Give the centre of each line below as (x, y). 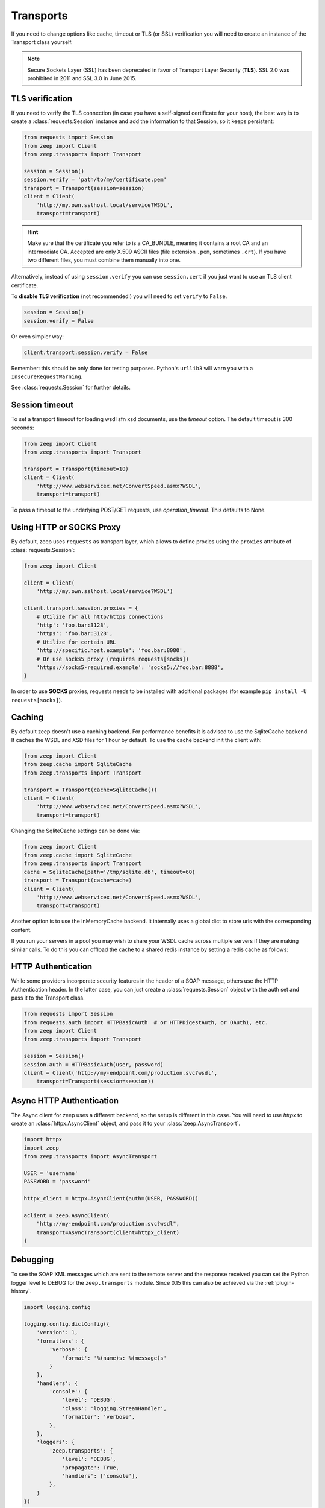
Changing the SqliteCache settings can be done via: (76, 831)
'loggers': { (56, 1442)
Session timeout (42, 405)
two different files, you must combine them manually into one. (104, 260)
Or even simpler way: (38, 336)
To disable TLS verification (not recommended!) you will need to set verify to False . (119, 296)
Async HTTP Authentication (65, 1101)
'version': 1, (57, 1332)
